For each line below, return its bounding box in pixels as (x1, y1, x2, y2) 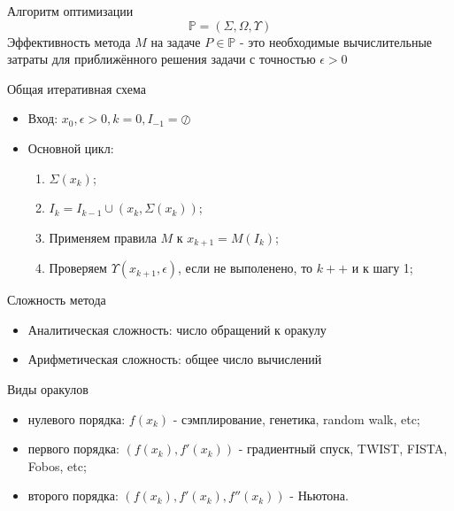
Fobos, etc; (27, 456, 87, 475)
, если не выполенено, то (178, 259, 313, 277)
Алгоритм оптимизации (7, 2, 134, 19)
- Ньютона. (289, 486, 349, 505)
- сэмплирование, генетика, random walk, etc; (173, 409, 420, 428)
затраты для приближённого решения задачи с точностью (7, 50, 316, 68)
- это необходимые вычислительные (239, 32, 433, 50)
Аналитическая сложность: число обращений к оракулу (27, 320, 327, 338)
